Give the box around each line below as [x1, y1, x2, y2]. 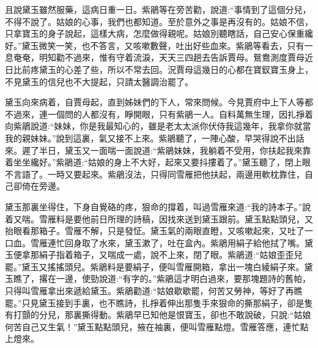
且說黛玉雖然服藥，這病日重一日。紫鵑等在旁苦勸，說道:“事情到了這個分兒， [5, 3, 311, 15]
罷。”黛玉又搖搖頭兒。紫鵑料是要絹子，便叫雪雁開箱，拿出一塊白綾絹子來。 [5, 260, 305, 273]
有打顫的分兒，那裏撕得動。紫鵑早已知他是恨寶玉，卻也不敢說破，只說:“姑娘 [5, 308, 311, 321]
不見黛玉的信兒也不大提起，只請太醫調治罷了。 [5, 75, 193, 88]
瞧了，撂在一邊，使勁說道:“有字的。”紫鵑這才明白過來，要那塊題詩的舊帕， [13, 272, 311, 285]
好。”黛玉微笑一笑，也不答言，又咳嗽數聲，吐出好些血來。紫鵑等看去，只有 [5, 39, 305, 51]
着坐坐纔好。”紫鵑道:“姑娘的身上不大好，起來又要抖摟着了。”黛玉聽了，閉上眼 [5, 156, 311, 168]
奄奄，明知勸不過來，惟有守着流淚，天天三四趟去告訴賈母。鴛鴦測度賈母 [13, 51, 305, 64]
